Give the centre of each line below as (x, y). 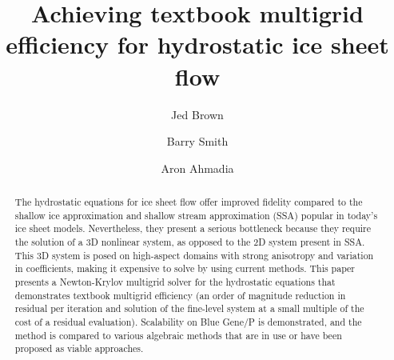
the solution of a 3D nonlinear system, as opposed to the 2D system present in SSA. (190, 242)
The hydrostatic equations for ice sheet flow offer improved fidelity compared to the (189, 202)
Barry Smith (197, 141)
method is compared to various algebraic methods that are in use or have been (178, 335)
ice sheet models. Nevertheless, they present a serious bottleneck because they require (193, 228)
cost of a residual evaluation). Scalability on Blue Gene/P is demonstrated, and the (188, 321)
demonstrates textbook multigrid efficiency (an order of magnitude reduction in (180, 295)
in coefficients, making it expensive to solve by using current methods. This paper (185, 268)
